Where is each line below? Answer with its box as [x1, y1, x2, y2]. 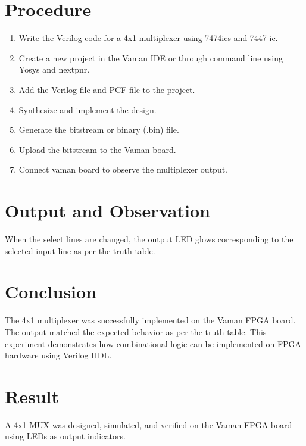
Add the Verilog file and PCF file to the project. [18, 83, 195, 95]
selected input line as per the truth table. [5, 244, 155, 257]
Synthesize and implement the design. [18, 103, 157, 116]
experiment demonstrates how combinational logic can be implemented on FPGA [5, 337, 302, 350]
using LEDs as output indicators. [5, 430, 126, 442]
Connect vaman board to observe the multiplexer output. [18, 163, 228, 176]
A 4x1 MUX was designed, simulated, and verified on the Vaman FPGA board [5, 418, 292, 431]
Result [5, 383, 59, 408]
